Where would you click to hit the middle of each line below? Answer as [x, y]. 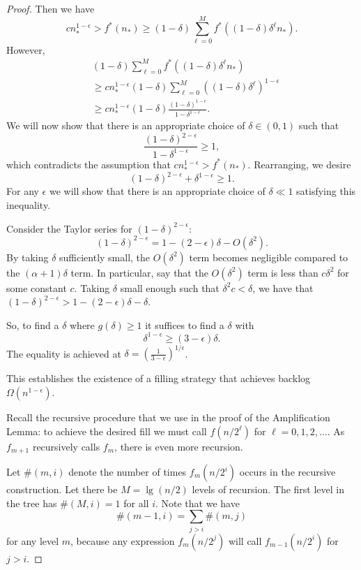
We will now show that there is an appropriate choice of [126, 125]
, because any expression [123, 540]
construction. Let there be [62, 489]
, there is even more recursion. [179, 446]
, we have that [283, 287]
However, [26, 49]
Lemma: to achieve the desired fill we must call [107, 431]
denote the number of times [128, 472]
